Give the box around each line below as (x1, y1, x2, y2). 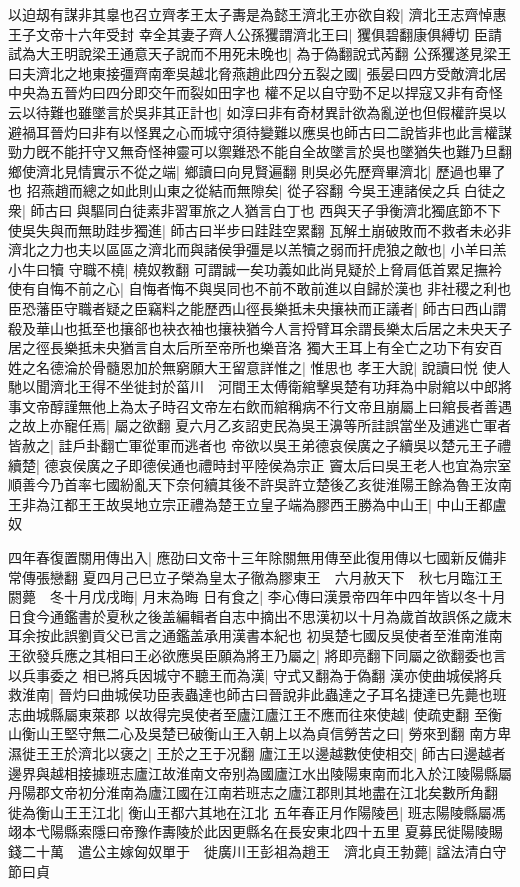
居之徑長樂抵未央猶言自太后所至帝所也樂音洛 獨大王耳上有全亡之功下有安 (8, 337, 489, 358)
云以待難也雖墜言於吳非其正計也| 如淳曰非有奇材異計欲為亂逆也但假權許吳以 (8, 101, 507, 122)
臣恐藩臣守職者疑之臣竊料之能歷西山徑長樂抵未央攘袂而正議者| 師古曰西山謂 (8, 297, 507, 318)
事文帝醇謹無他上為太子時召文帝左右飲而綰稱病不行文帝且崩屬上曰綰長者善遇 (8, 395, 512, 416)
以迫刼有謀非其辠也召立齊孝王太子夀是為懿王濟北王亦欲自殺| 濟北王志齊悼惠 (8, 4, 507, 24)
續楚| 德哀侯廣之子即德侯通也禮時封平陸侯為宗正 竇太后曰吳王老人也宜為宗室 (8, 454, 512, 475)
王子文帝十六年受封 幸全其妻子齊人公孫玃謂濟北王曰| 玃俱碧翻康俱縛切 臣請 (8, 23, 502, 44)
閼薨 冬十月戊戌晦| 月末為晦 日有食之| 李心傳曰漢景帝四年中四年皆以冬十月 (8, 586, 506, 607)
